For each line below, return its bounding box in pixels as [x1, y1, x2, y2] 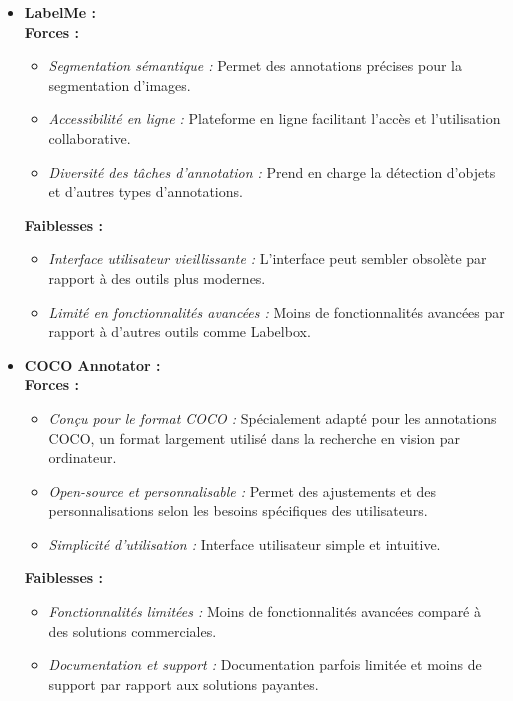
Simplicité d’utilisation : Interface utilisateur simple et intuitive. [48, 533, 441, 554]
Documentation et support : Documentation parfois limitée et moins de [48, 654, 482, 675]
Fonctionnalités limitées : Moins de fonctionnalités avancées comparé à [48, 601, 481, 622]
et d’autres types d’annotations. [48, 181, 243, 202]
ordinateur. [48, 447, 117, 468]
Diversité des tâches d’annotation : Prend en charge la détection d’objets [48, 161, 496, 182]
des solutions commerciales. [48, 620, 217, 641]
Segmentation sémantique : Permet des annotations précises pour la [48, 55, 462, 76]
